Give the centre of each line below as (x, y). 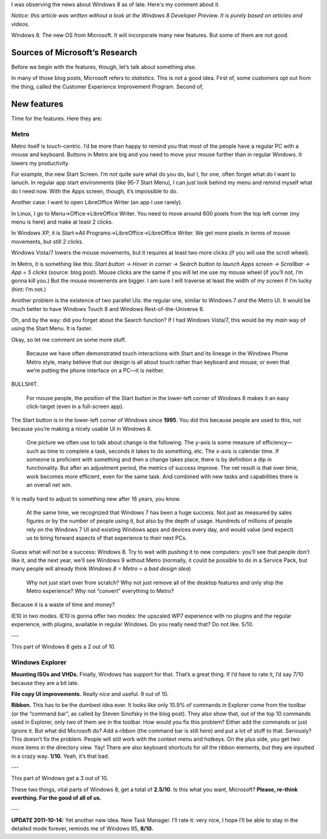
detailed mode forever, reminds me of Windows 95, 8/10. (82, 829)
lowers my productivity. (40, 163)
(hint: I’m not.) (29, 289)
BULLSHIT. (25, 384)
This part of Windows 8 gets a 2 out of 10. (64, 647)
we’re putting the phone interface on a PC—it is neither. (95, 370)
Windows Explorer (39, 662)
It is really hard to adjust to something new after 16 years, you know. (96, 499)
